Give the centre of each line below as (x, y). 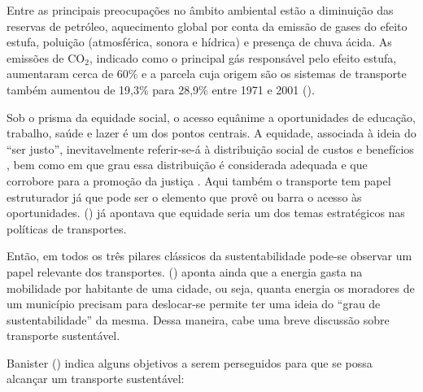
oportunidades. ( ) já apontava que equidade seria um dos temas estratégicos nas (206, 213)
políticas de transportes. (67, 228)
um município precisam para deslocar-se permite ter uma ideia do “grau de (194, 304)
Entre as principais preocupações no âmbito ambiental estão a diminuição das (200, 10)
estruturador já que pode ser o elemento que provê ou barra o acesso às (184, 196)
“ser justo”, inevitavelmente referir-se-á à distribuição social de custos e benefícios (210, 148)
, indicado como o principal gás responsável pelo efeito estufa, (243, 57)
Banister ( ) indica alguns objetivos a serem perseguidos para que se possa (190, 362)
